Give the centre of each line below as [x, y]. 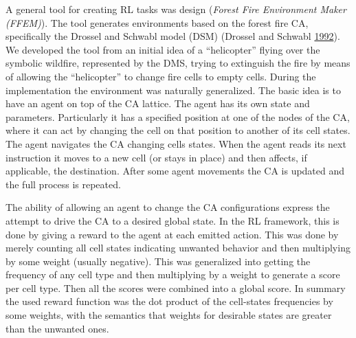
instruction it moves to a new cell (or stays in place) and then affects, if [156, 157]
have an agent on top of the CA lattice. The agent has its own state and [158, 103]
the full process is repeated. [63, 184]
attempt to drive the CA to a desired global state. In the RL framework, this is [173, 220]
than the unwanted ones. [57, 328]
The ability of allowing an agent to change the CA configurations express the [168, 207]
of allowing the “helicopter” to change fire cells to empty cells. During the [161, 76]
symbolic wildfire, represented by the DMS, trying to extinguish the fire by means [178, 63]
